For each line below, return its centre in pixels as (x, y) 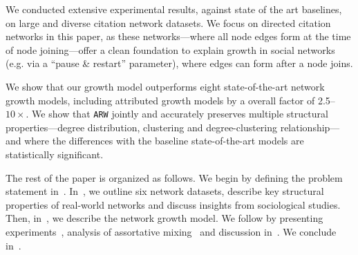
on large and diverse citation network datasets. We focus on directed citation (168, 22)
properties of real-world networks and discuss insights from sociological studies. (173, 204)
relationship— (310, 127)
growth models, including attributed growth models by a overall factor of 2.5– (170, 100)
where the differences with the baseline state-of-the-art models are (164, 141)
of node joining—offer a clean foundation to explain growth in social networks (170, 49)
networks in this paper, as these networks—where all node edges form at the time (178, 36)
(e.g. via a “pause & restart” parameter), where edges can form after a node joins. (179, 63)
